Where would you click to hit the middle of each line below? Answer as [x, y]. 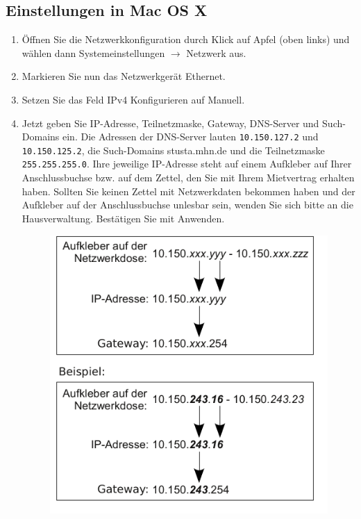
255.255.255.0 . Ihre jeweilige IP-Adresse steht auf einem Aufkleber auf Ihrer [187, 164]
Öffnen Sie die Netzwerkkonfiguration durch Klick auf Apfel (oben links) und [186, 39]
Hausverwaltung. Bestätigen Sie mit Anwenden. [123, 218]
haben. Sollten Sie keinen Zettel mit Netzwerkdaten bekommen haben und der [188, 191]
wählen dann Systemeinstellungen [93, 52]
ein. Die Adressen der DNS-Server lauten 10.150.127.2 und [191, 137]
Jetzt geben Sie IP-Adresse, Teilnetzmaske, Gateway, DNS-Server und [170, 123]
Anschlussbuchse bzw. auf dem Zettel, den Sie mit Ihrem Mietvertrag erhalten [188, 178]
